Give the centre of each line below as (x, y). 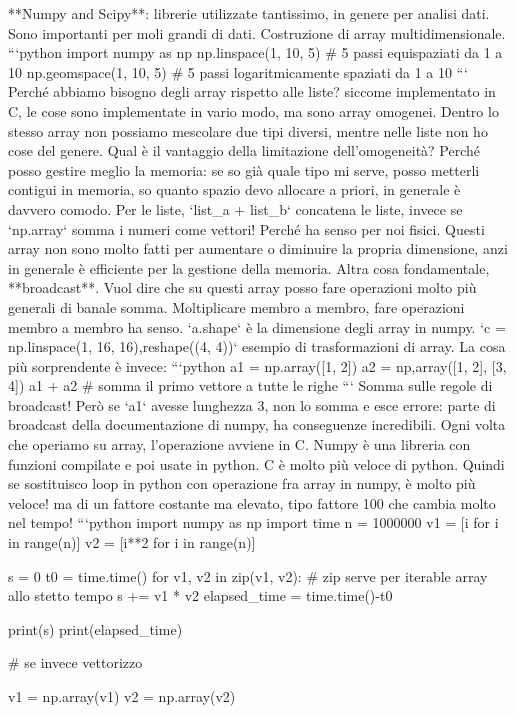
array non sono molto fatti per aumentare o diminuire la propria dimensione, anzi (258, 248)
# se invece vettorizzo (75, 662)
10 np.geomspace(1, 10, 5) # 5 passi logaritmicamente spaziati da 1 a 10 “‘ (238, 71)
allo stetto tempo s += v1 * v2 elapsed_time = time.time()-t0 (200, 595)
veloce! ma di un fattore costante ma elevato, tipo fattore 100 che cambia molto (252, 502)
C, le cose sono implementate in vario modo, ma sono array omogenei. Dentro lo (253, 110)
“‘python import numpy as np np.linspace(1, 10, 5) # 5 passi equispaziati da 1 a (255, 52)
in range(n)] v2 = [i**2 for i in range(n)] (132, 542)
